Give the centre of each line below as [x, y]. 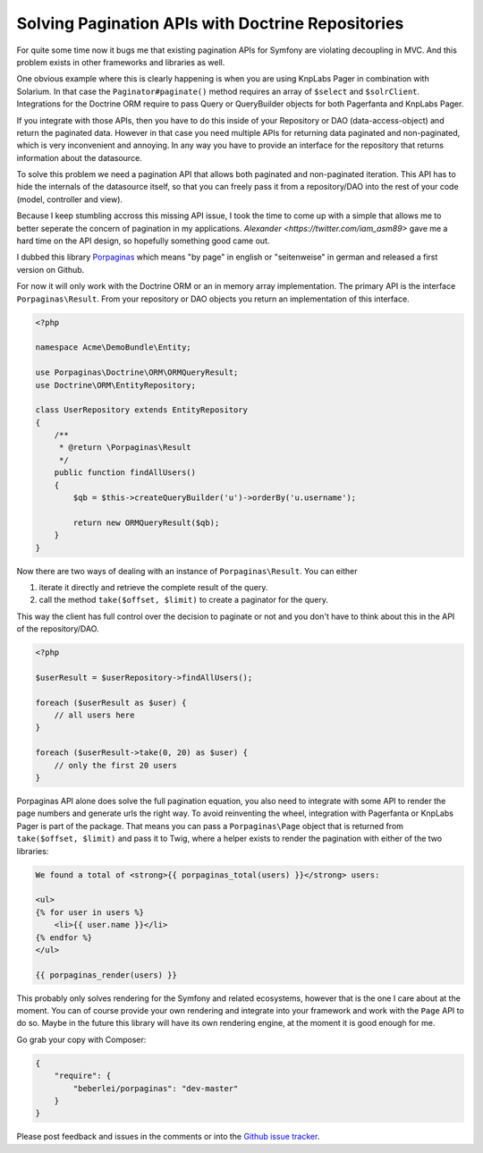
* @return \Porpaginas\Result [125, 448]
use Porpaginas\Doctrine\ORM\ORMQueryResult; [137, 373]
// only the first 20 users [116, 765]
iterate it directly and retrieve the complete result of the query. [153, 587]
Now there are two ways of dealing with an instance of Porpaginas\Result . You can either [187, 571]
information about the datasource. [79, 157]
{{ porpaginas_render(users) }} [106, 975]
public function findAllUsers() [125, 473]
